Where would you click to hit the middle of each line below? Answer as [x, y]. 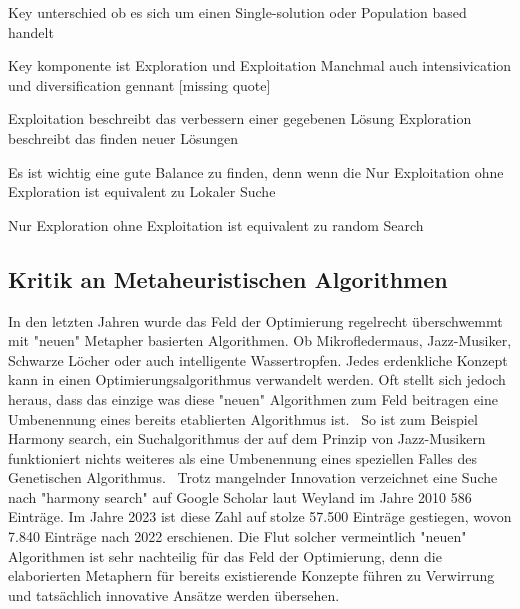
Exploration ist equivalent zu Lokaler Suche [142, 191]
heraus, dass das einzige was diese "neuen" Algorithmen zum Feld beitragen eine [253, 398]
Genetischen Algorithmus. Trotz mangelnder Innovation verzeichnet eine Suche [253, 477]
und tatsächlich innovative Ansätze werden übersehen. [174, 594]
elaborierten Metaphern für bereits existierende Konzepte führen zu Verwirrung [251, 575]
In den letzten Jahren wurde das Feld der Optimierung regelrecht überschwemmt [255, 320]
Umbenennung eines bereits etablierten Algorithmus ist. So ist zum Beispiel [243, 418]
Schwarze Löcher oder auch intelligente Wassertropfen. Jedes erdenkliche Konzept [258, 359]
